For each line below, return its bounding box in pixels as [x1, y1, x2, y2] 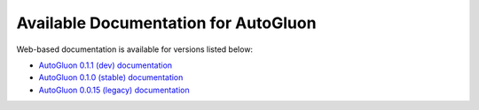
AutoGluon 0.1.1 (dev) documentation [38, 60, 173, 70]
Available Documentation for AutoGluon [16, 13, 317, 33]
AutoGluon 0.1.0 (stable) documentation [38, 72, 184, 83]
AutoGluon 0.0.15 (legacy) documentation [38, 84, 190, 95]
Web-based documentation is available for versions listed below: [16, 44, 253, 55]
